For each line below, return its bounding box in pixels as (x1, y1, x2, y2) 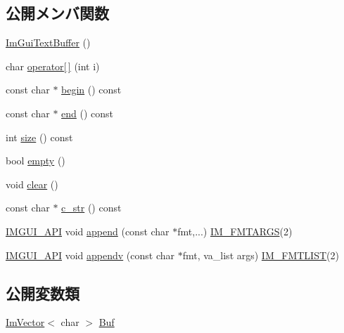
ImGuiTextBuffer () (6, 35, 91, 50)
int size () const (6, 129, 73, 144)
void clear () (6, 176, 58, 191)
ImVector (6, 315, 45, 329)
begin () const (61, 82, 122, 97)
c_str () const (61, 200, 122, 215)
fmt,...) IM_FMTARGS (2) (177, 223, 293, 238)
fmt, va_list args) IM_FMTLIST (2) (182, 247, 339, 262)
